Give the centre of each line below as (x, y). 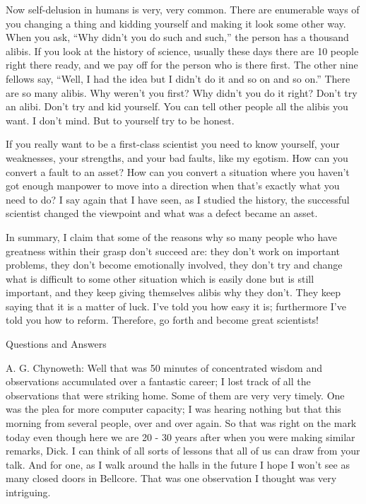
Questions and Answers (56, 344)
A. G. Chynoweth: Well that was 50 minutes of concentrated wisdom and (164, 367)
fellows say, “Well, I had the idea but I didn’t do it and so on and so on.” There (178, 78)
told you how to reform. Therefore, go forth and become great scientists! (163, 320)
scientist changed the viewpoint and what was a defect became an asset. (162, 213)
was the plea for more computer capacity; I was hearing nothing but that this (173, 409)
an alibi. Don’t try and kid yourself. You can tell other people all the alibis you (177, 106)
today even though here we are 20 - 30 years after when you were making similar (181, 436)
